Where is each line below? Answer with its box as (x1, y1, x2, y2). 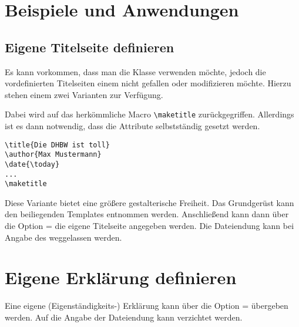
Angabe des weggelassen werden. (5, 231, 122, 243)
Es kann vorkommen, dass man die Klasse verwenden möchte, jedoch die (5, 65, 266, 77)
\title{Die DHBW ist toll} (5, 140, 110, 149)
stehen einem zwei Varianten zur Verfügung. (5, 88, 163, 100)
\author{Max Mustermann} (5, 150, 102, 159)
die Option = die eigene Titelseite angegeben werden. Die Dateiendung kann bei (5, 220, 294, 232)
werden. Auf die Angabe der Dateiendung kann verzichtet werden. (5, 311, 243, 323)
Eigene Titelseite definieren (5, 38, 174, 56)
